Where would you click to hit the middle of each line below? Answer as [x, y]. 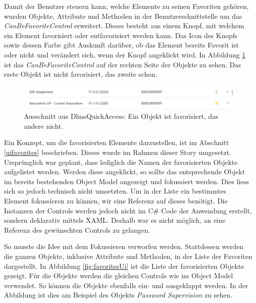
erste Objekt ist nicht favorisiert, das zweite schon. [81, 74]
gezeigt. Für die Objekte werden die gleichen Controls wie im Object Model [119, 276]
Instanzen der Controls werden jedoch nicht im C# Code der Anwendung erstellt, [128, 210]
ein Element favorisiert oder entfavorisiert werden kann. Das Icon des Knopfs [121, 35]
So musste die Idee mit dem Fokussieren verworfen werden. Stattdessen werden [124, 246]
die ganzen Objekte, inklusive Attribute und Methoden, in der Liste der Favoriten [128, 256]
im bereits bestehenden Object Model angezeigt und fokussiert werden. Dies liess [127, 181]
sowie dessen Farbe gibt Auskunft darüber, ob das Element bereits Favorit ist [122, 45]
